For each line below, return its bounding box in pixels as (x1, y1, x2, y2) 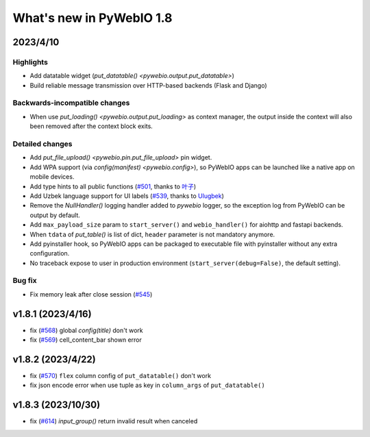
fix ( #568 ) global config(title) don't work (29, 326, 143, 334)
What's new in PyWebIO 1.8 (12, 10, 173, 25)
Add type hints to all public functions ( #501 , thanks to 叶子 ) (29, 182, 197, 190)
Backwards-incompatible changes (12, 98, 130, 108)
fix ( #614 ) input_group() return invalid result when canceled (29, 417, 198, 425)
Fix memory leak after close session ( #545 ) (29, 290, 153, 298)
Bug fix (12, 276, 37, 286)
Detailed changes (12, 139, 73, 149)
